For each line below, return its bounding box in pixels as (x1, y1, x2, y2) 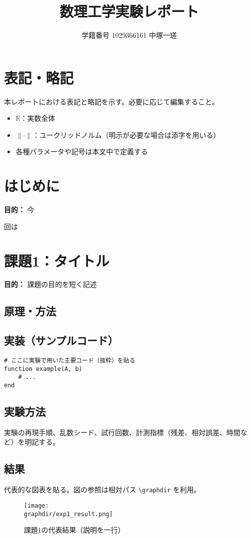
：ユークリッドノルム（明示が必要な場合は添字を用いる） (32, 129, 220, 140)
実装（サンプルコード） (4, 333, 118, 348)
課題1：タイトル (4, 250, 110, 270)
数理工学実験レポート (59, 1, 199, 21)
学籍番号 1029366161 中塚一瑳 (82, 30, 177, 40)
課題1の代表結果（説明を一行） (24, 525, 125, 535)
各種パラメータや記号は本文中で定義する (15, 146, 148, 157)
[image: (24, 502, 49, 509)
